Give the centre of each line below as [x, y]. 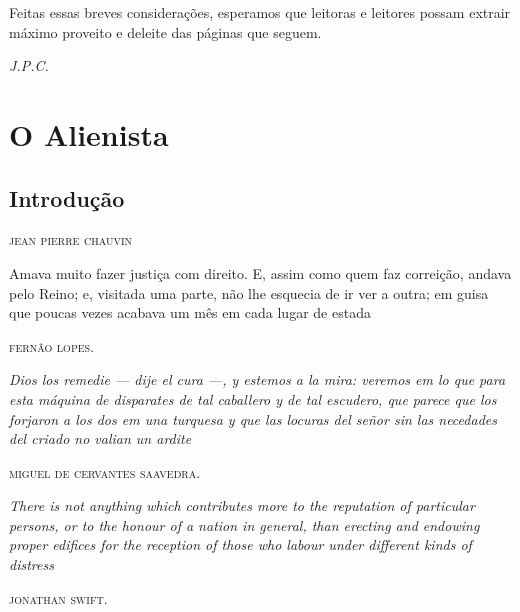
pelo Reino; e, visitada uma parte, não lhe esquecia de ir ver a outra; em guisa [249, 292]
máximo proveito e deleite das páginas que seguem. [165, 31]
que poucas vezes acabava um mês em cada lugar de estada [190, 312]
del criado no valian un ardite [100, 438]
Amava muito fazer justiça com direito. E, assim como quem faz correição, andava [260, 272]
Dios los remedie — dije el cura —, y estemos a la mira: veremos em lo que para [257, 379]
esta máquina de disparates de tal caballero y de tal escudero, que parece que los [253, 398]
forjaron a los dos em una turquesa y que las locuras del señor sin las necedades [253, 418]
